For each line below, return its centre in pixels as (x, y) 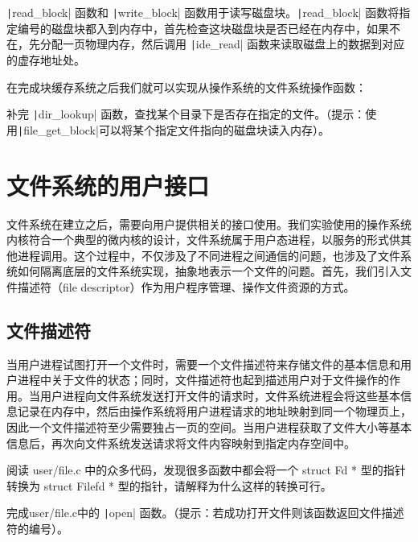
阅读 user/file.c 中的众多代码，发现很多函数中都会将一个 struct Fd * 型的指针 (206, 470)
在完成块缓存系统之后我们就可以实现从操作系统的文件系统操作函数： (186, 87)
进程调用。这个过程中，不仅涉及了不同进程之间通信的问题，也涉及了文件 (209, 255)
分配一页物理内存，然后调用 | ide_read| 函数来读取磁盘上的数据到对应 (222, 44)
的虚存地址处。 (46, 59)
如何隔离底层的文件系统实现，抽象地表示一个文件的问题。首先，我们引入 (209, 271)
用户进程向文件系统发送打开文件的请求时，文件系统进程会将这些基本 (220, 395)
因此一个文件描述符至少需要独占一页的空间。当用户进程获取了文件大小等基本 (209, 427)
